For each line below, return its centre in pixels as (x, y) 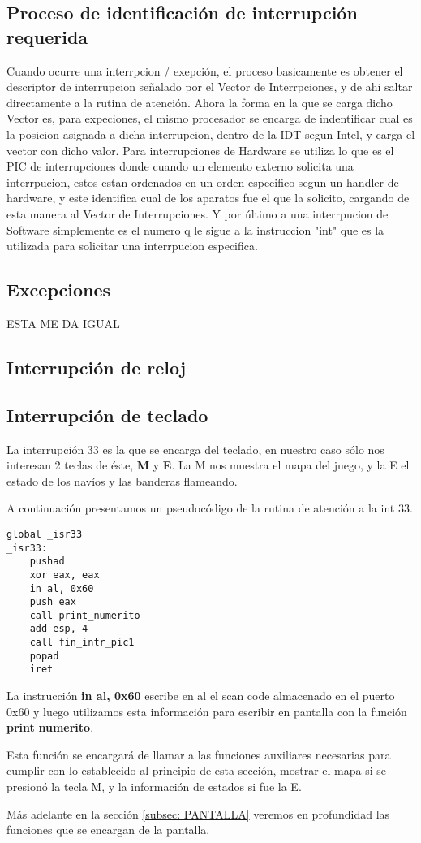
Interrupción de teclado (107, 415)
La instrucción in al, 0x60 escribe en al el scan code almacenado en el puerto (201, 696)
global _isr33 (45, 534)
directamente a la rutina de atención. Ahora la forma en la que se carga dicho (200, 102)
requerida (47, 36)
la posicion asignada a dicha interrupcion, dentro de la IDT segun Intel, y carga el (211, 134)
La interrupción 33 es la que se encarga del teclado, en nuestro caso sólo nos (195, 449)
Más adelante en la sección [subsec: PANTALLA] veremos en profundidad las (198, 813)
